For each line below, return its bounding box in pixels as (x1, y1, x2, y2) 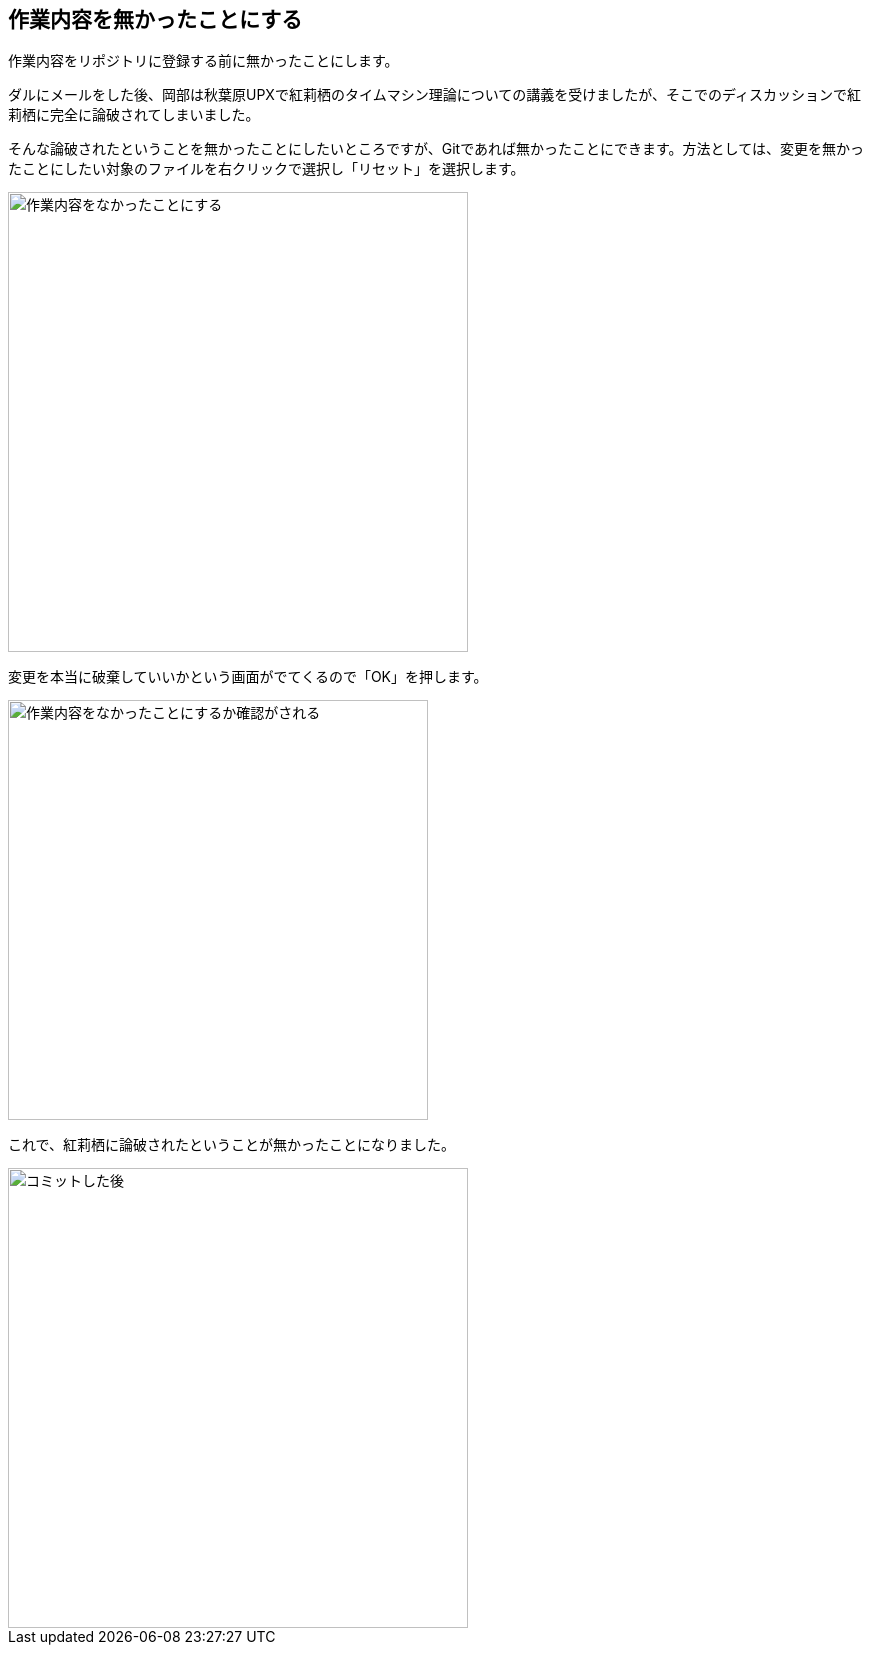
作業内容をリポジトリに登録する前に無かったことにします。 (8, 52, 399, 70)
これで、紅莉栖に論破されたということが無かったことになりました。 (8, 1136, 456, 1154)
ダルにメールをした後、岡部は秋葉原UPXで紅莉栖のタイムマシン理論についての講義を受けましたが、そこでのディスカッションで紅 (8, 86, 861, 104)
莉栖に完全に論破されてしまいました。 (8, 106, 260, 124)
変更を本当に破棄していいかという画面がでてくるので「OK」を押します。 (8, 668, 488, 686)
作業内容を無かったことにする (8, 7, 303, 32)
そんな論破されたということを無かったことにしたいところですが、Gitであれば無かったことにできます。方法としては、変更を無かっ (8, 140, 864, 158)
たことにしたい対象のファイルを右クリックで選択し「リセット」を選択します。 (8, 160, 525, 178)
